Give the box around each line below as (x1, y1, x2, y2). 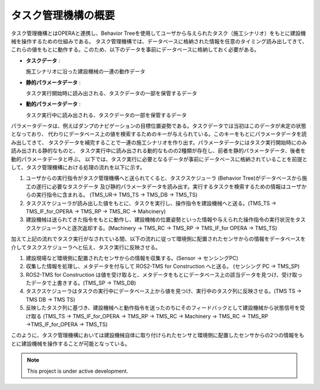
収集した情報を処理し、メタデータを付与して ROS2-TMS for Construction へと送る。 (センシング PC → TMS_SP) (25, 263, 300, 270)
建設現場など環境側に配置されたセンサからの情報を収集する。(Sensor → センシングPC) (25, 254, 239, 261)
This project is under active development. (27, 367, 129, 375)
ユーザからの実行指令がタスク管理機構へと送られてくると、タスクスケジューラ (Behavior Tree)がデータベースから (25, 175, 302, 182)
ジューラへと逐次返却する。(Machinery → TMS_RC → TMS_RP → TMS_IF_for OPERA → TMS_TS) (41, 224, 278, 231)
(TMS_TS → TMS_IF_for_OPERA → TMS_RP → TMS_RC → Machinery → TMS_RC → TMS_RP (42, 312, 268, 319)
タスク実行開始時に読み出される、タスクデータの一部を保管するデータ (25, 89, 197, 97)
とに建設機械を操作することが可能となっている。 (11, 340, 130, 347)
